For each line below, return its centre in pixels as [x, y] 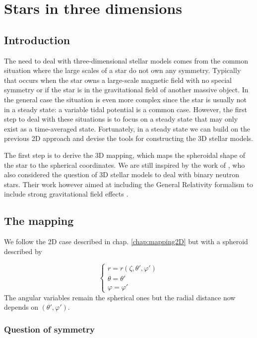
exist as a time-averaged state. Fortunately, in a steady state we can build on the [127, 128]
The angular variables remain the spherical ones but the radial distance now [120, 297]
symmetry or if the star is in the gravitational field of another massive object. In [126, 90]
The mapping [39, 221]
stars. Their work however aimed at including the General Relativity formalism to [128, 184]
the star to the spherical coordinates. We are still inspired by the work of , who [125, 165]
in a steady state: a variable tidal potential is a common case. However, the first [126, 109]
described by [23, 251]
